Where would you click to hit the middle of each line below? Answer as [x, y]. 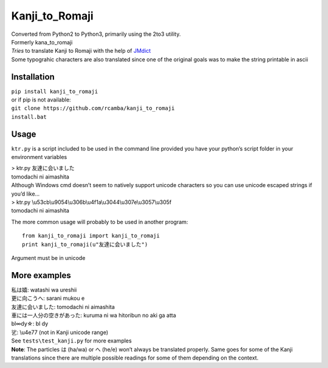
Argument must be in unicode [48, 258]
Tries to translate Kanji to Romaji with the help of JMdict [81, 51]
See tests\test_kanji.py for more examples [71, 341]
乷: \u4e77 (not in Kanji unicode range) [60, 332]
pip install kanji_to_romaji [55, 91]
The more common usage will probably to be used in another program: [100, 222]
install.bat [29, 117]
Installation [33, 77]
